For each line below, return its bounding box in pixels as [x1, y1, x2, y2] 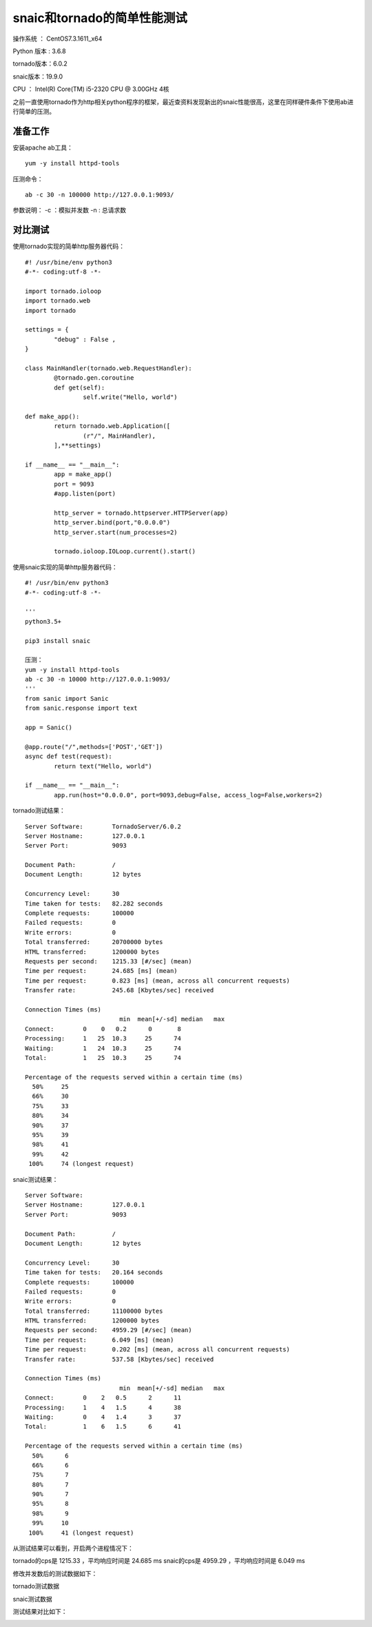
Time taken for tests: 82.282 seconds [25, 899, 163, 908]
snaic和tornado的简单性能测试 [12, 10, 187, 25]
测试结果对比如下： [12, 1608, 68, 1615]
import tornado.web [25, 297, 91, 305]
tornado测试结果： [12, 806, 65, 815]
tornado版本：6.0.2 [12, 59, 68, 68]
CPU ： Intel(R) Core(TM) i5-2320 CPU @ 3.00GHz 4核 [12, 85, 169, 93]
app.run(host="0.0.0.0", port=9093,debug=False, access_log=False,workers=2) [54, 791, 323, 799]
